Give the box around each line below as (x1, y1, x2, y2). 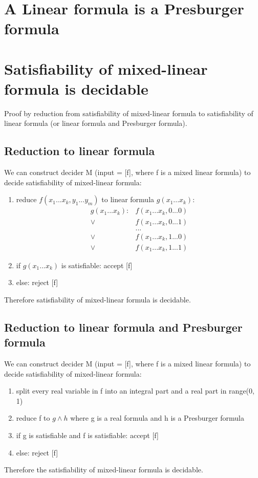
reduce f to (16, 412, 50, 423)
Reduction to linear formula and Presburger (4, 319, 243, 335)
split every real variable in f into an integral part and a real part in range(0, (16, 385, 254, 396)
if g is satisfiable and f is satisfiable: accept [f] (16, 429, 159, 440)
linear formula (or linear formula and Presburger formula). (4, 118, 187, 128)
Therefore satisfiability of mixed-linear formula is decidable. (4, 294, 191, 305)
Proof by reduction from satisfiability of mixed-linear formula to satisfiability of (4, 107, 253, 118)
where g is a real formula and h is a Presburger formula (70, 412, 245, 423)
